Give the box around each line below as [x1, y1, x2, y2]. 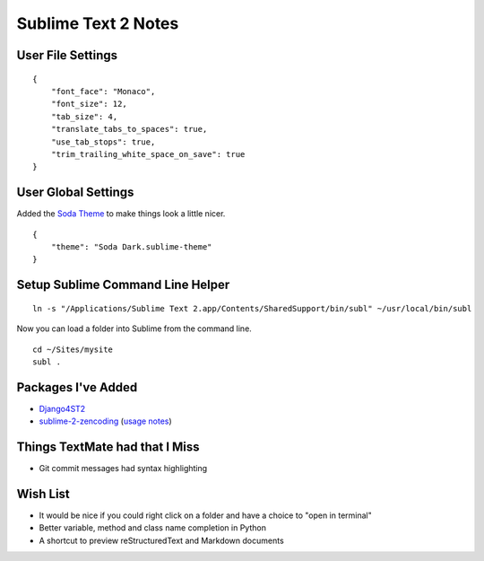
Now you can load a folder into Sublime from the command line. [16, 323, 253, 334]
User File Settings [16, 48, 118, 63]
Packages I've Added [16, 380, 138, 395]
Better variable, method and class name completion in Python [39, 522, 266, 533]
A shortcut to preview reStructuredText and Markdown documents [39, 535, 284, 546]
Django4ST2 [39, 403, 86, 414]
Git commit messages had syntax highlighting [39, 463, 208, 474]
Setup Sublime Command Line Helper [16, 277, 230, 293]
